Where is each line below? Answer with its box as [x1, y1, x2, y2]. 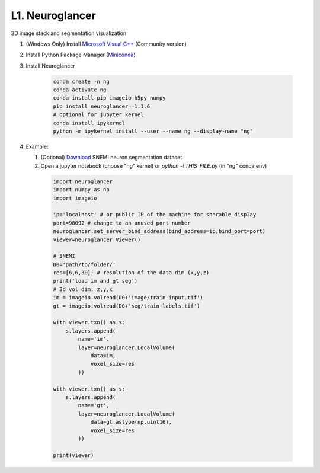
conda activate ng [53, 87, 107, 93]
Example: [25, 143, 49, 151]
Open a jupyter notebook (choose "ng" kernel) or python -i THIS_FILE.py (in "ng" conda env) [40, 162, 267, 169]
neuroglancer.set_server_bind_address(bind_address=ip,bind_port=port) [53, 228, 266, 235]
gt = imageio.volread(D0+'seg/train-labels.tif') [53, 302, 200, 309]
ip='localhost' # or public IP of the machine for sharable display [53, 211, 257, 218]
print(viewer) [53, 452, 94, 459]
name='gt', [78, 402, 110, 409]
